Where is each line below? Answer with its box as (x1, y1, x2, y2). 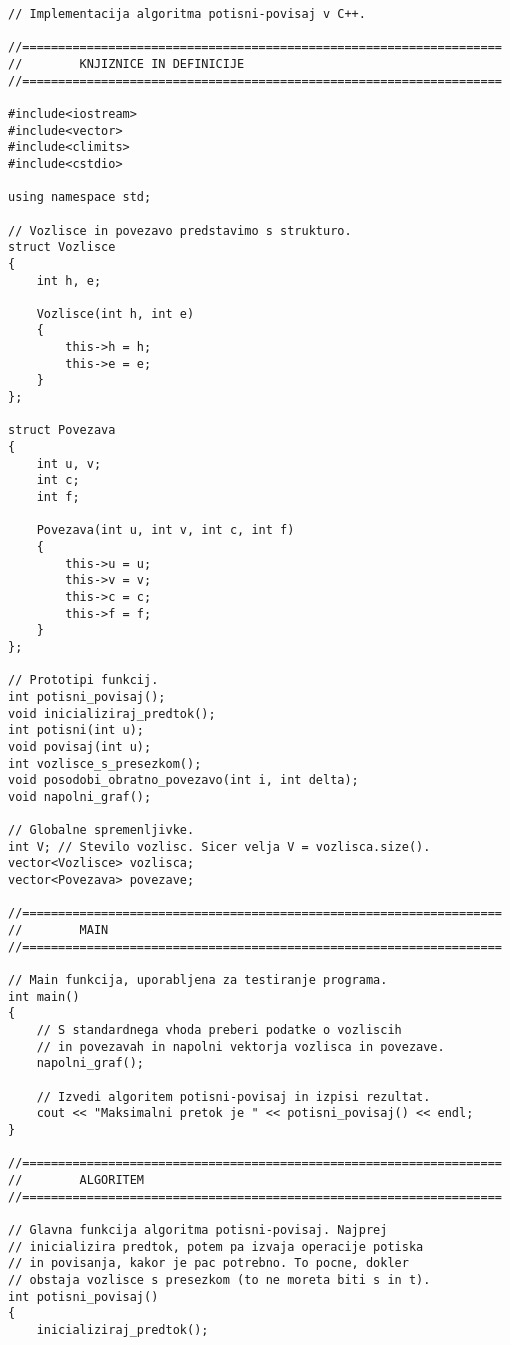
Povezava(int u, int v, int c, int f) (36, 523, 295, 538)
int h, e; (36, 273, 102, 288)
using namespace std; (8, 190, 152, 205)
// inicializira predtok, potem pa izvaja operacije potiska (8, 1239, 424, 1254)
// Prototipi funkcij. (8, 673, 159, 688)
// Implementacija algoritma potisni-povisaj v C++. (8, 7, 366, 21)
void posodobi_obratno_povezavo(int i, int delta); (8, 773, 359, 788)
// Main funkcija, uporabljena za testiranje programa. (8, 973, 388, 988)
